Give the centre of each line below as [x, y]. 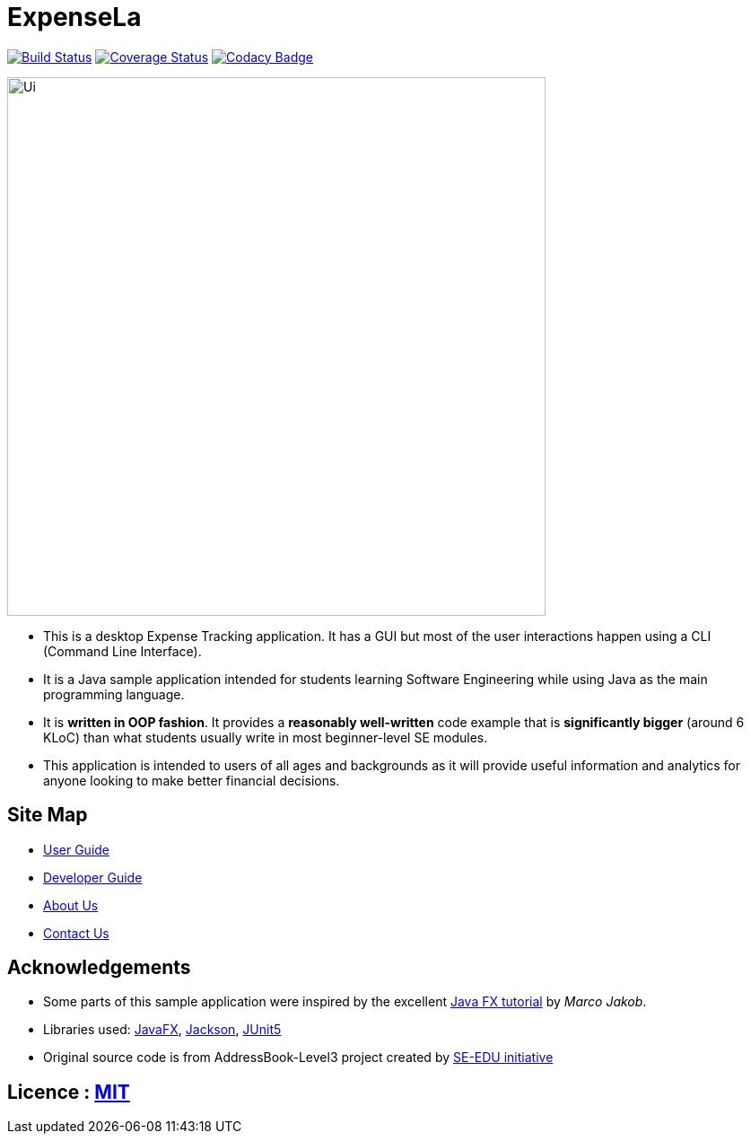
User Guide [77, 849]
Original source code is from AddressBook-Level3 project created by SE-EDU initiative [298, 1058]
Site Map [48, 815]
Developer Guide [93, 877]
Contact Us [76, 933]
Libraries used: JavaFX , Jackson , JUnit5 [162, 1030]
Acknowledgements [99, 968]
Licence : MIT [69, 1092]
